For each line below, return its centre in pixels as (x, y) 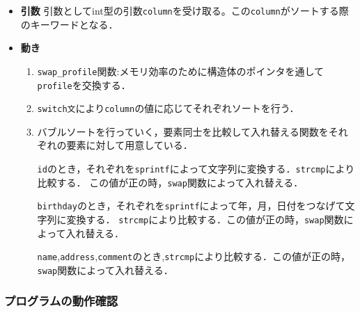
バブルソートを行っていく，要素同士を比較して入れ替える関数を (183, 131)
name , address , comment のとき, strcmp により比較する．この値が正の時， (194, 256)
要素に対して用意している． (130, 145)
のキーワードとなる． (69, 24)
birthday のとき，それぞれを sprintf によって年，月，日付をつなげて (191, 206)
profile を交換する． (84, 85)
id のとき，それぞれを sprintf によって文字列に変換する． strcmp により (196, 168)
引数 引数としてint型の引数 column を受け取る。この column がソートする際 (185, 10)
